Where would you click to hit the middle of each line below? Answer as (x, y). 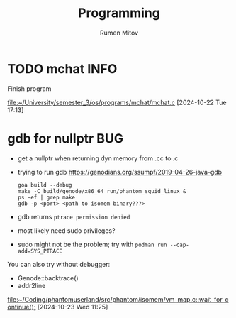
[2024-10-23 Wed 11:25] (73, 307)
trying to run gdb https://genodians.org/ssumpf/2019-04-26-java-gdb (119, 172)
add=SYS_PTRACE (40, 251)
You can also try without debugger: (59, 264)
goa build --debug (45, 185)
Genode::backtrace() (48, 278)
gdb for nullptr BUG (66, 138)
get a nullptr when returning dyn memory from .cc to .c (98, 158)
